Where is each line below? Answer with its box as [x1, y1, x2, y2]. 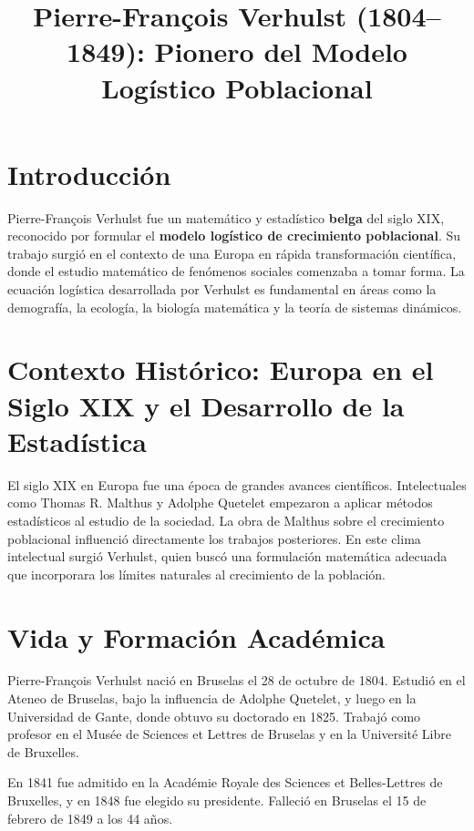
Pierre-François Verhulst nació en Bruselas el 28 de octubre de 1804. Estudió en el [7, 671, 466, 690]
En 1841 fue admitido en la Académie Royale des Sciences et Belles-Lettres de [7, 773, 443, 792]
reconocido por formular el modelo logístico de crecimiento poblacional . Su [7, 226, 461, 245]
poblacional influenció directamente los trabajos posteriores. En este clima [7, 528, 421, 548]
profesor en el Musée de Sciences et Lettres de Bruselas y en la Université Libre [7, 724, 451, 744]
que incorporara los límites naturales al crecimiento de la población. [7, 564, 386, 583]
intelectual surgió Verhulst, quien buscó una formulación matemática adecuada [7, 547, 448, 566]
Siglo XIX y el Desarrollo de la [7, 386, 405, 424]
